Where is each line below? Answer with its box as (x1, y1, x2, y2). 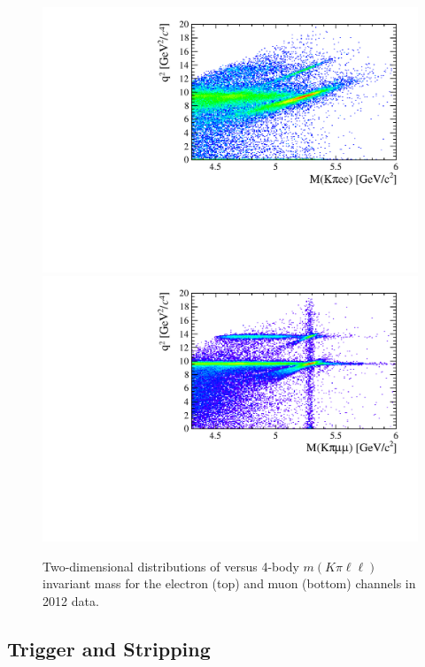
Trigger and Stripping (7, 634, 211, 662)
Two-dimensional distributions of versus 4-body (42, 556, 299, 575)
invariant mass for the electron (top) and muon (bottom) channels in (42, 574, 416, 593)
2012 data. (42, 591, 99, 609)
